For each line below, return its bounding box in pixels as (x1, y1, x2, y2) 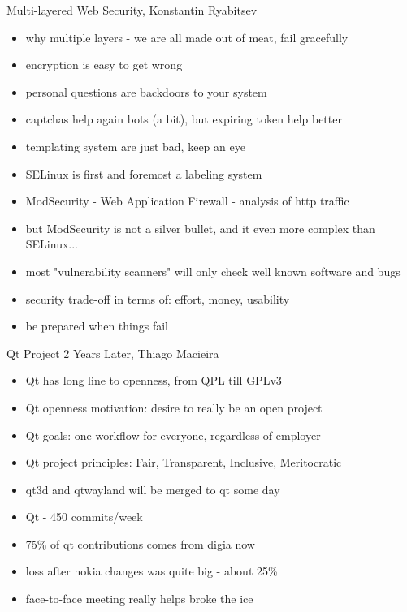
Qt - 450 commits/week (25, 508, 143, 525)
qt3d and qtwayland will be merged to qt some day (25, 481, 280, 498)
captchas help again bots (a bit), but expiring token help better (25, 110, 342, 127)
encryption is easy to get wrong (25, 56, 183, 73)
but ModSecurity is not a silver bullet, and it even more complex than (25, 219, 375, 236)
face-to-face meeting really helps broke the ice (25, 590, 253, 607)
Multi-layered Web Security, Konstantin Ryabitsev (6, 2, 258, 18)
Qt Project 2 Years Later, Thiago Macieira (6, 344, 219, 361)
